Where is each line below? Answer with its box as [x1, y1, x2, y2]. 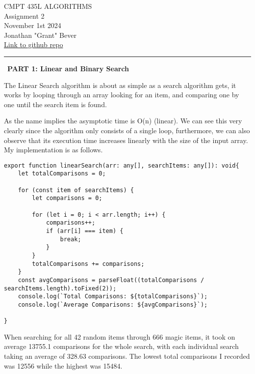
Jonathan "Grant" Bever [4, 29, 76, 40]
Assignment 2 [4, 10, 45, 21]
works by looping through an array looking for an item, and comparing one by [4, 89, 239, 100]
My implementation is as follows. [4, 144, 103, 155]
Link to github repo [4, 39, 63, 50]
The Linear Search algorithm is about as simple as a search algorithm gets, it [4, 80, 236, 90]
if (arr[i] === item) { [46, 227, 124, 234]
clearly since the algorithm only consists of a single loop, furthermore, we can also [4, 125, 250, 135]
